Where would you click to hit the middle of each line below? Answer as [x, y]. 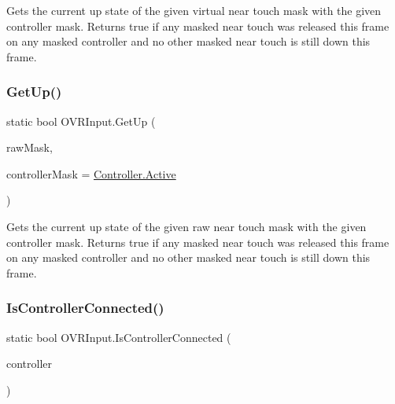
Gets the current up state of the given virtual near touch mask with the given [194, 10]
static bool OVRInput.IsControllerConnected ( [119, 337]
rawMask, [30, 147]
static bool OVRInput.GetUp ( [81, 121]
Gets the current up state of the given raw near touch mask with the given [186, 226]
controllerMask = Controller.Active [91, 173]
